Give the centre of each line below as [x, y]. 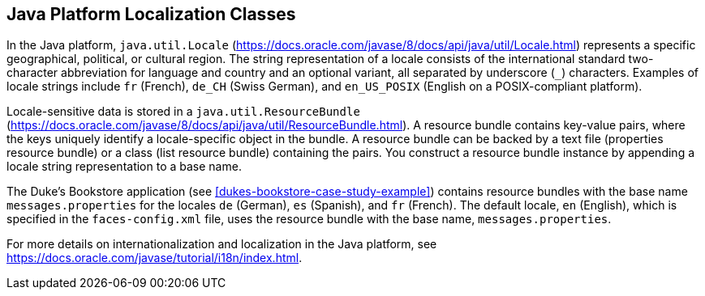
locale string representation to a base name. [124, 167]
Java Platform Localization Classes [151, 14]
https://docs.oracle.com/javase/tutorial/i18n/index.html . [155, 258]
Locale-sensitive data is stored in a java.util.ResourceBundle [183, 112]
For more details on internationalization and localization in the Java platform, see [222, 244]
